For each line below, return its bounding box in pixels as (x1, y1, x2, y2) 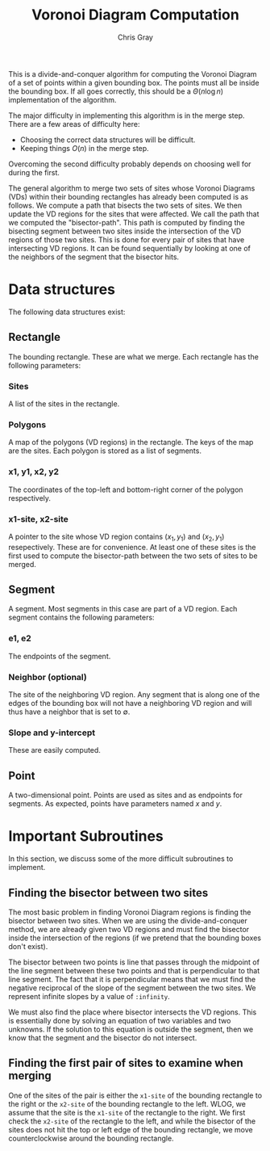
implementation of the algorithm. (8, 95, 117, 104)
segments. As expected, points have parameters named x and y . (8, 799, 222, 809)
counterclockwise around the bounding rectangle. (8, 1133, 175, 1143)
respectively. (8, 493, 51, 502)
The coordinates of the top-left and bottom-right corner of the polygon (8, 485, 243, 494)
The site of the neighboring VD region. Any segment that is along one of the (8, 690, 260, 699)
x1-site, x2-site (8, 513, 69, 524)
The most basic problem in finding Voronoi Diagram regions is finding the (8, 907, 251, 917)
